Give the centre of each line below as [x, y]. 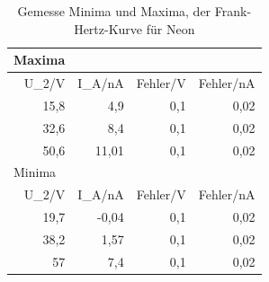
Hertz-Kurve [108, 28]
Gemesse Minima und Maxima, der [114, 11]
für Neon [170, 28]
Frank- [233, 11]
